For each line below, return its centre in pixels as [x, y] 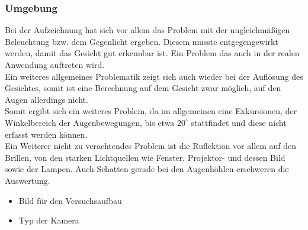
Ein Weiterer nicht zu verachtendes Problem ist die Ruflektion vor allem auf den [151, 146]
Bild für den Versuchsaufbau [70, 200]
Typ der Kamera [49, 220]
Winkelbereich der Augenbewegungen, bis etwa [90, 122]
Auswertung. [28, 180]
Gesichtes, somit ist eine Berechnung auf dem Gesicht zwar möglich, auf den [143, 88]
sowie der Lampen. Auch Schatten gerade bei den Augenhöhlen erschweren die [147, 169]
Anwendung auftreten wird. [55, 64]
